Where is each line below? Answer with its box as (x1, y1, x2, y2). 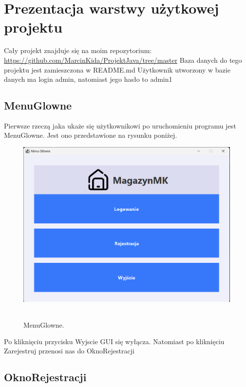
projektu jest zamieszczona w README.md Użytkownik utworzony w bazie (4, 64, 230, 74)
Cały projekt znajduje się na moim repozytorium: (4, 45, 152, 55)
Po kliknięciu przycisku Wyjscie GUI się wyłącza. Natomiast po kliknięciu (4, 336, 225, 346)
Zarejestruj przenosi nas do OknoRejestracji (4, 346, 134, 356)
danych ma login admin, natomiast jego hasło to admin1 (4, 74, 172, 84)
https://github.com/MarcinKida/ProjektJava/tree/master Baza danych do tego (4, 55, 242, 65)
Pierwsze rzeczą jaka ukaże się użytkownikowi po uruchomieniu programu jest (4, 120, 236, 130)
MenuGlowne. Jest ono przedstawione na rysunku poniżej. (4, 130, 177, 140)
